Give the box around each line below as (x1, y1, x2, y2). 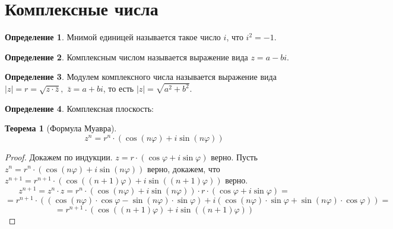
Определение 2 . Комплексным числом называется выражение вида (5, 50, 248, 63)
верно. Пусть (211, 150, 258, 163)
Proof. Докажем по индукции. (5, 150, 113, 163)
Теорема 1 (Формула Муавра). (5, 122, 117, 134)
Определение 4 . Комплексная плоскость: (5, 102, 154, 114)
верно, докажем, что (147, 162, 220, 175)
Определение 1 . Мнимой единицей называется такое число (5, 31, 221, 43)
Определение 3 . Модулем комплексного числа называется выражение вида (5, 70, 277, 83)
